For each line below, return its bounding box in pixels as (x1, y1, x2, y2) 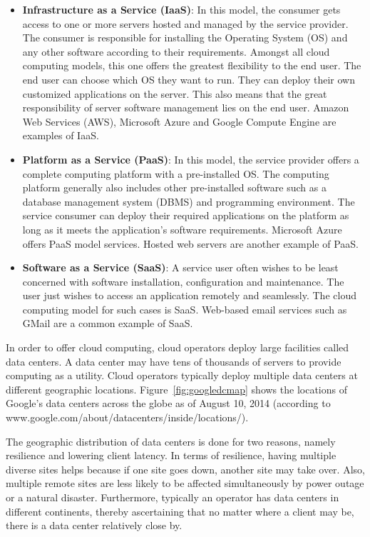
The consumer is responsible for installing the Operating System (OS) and (22, 30, 348, 45)
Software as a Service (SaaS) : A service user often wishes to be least (22, 260, 339, 275)
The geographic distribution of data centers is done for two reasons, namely (6, 433, 336, 448)
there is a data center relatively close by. (6, 518, 183, 533)
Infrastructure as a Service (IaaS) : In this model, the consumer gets (22, 2, 341, 16)
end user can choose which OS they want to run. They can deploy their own (22, 71, 355, 86)
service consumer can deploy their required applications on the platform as (22, 208, 349, 223)
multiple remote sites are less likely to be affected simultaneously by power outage (6, 476, 364, 491)
